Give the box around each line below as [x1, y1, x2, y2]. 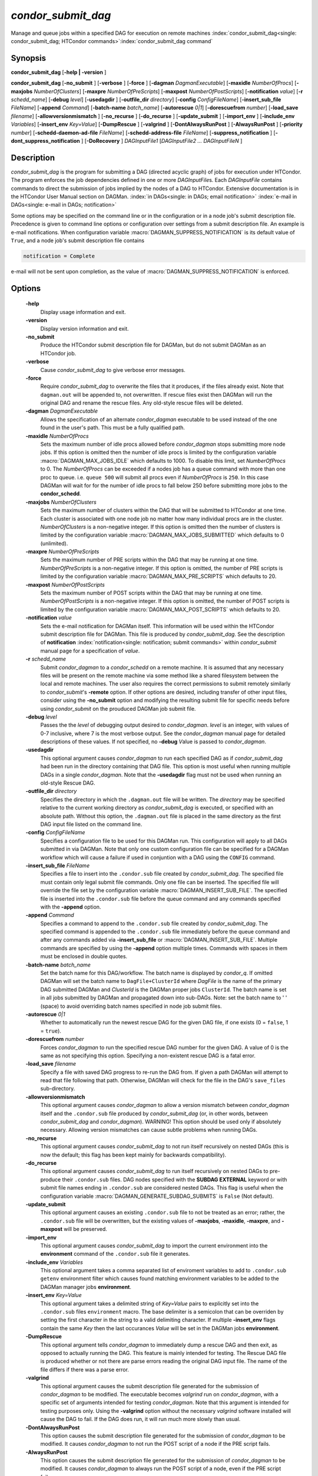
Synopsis [11, 53, 47, 63]
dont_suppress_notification [11, 137, 81, 144]
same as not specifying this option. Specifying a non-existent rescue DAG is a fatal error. [40, 1052, 256, 1059]
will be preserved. [64, 1226, 107, 1233]
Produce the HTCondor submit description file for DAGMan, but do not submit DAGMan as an [40, 341, 266, 348]
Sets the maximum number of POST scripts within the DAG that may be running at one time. [40, 589, 263, 596]
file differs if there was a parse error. [40, 1366, 130, 1373]
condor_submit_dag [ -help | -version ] [11, 68, 107, 76]
